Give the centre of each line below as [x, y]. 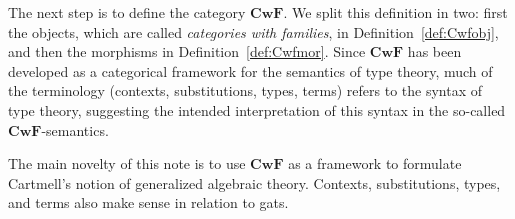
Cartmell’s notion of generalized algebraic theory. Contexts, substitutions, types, [254, 182]
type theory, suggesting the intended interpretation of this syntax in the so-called [257, 109]
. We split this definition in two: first [395, 12]
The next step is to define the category [127, 12]
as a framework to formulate [375, 163]
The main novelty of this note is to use [127, 163]
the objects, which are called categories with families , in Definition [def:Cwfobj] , [253, 31]
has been [434, 51]
